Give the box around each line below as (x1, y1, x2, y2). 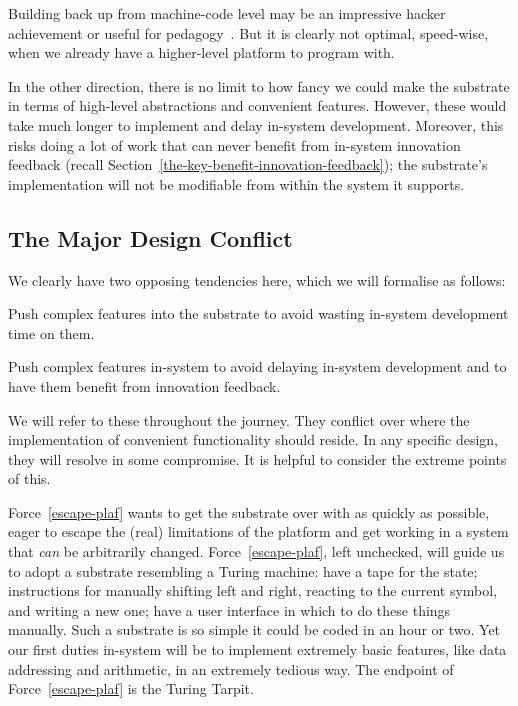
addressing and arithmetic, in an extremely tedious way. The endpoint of (8, 658, 454, 679)
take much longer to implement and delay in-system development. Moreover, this (8, 114, 504, 135)
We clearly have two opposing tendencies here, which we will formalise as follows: (8, 269, 506, 290)
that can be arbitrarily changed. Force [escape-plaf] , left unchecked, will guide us (8, 541, 505, 562)
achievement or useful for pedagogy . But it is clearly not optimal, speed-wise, (8, 22, 489, 43)
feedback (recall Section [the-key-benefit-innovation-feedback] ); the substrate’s (8, 154, 488, 175)
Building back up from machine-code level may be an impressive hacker (8, 3, 446, 23)
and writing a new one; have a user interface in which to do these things (8, 599, 451, 620)
